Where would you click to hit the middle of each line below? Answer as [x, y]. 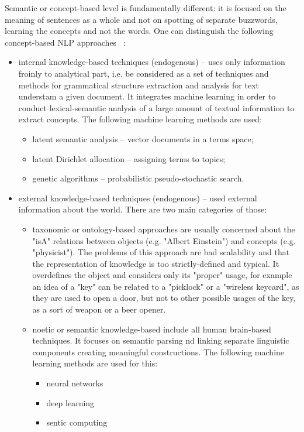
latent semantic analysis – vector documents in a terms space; [143, 138]
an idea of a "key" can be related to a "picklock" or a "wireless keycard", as [166, 286]
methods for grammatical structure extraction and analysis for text [139, 85]
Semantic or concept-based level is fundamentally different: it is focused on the [146, 8]
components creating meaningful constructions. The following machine [158, 352]
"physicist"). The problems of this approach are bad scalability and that [161, 252]
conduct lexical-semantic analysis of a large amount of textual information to [156, 107]
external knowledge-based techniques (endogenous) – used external [138, 198]
